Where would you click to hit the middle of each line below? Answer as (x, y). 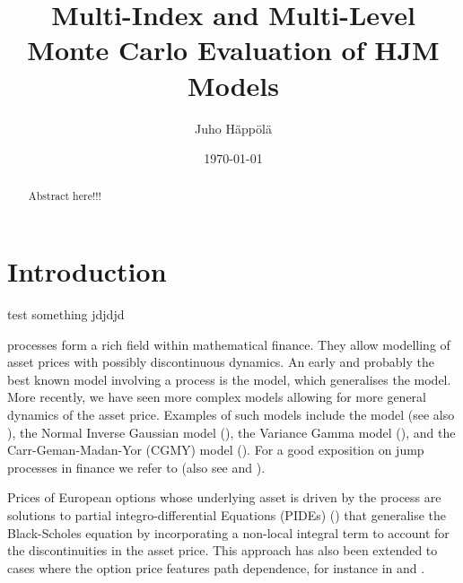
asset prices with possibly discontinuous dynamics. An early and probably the (221, 362)
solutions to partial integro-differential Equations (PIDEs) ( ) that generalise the (227, 515)
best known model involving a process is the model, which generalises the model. (229, 379)
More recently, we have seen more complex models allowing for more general (217, 397)
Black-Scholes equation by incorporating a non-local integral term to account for (228, 532)
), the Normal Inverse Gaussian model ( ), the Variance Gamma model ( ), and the (231, 432)
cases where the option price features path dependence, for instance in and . (216, 567)
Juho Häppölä (233, 128)
